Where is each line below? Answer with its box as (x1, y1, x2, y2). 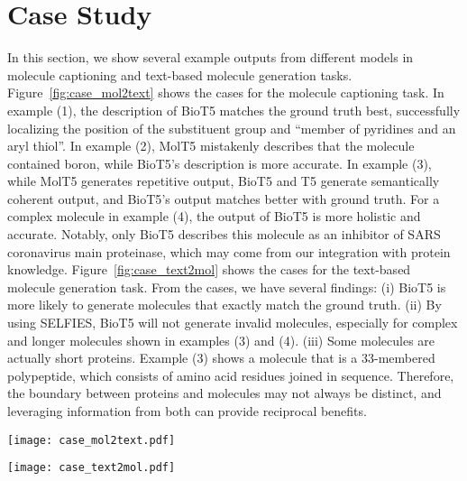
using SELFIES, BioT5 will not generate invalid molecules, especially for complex (7, 313, 458, 332)
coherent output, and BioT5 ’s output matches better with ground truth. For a (7, 189, 440, 208)
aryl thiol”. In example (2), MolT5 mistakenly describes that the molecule (7, 136, 415, 155)
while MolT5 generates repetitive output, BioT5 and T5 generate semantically (7, 171, 440, 190)
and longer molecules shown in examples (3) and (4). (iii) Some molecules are (7, 330, 435, 349)
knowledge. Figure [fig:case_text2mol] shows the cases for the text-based (7, 260, 411, 279)
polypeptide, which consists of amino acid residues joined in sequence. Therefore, (7, 365, 454, 384)
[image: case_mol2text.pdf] (7, 433, 176, 447)
